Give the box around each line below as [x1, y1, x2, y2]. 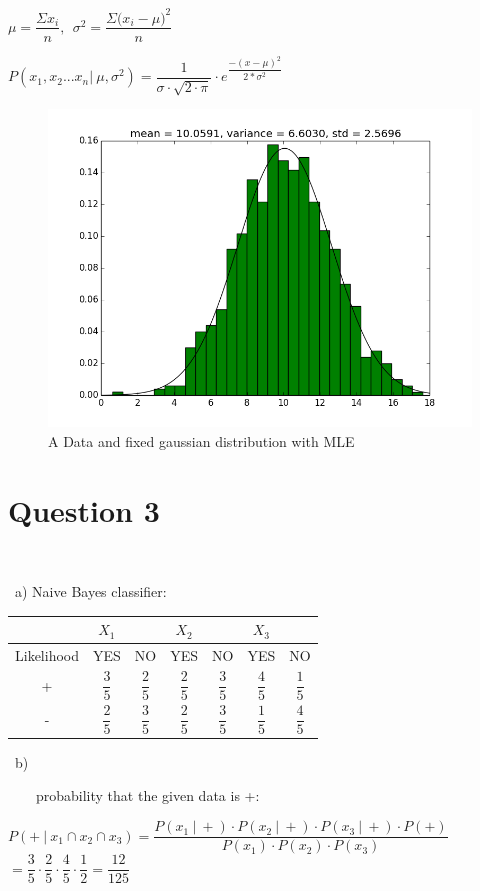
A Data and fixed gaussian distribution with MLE [48, 430, 355, 451]
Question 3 [8, 489, 160, 530]
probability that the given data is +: [35, 785, 260, 806]
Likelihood [15, 645, 79, 666]
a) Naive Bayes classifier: [14, 581, 167, 602]
